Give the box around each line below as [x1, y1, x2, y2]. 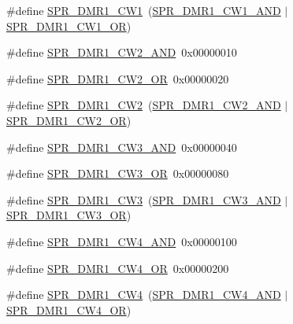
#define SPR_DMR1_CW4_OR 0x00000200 [6, 260, 229, 276]
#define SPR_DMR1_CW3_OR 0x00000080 [6, 165, 229, 182]
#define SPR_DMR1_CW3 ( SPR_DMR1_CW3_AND [6, 191, 281, 208]
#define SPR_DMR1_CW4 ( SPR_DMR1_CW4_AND [6, 286, 281, 303]
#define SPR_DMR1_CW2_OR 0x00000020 [6, 70, 229, 87]
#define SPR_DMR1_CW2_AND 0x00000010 [6, 44, 237, 61]
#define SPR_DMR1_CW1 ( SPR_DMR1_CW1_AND [6, 2, 281, 18]
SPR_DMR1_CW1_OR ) [6, 17, 132, 34]
